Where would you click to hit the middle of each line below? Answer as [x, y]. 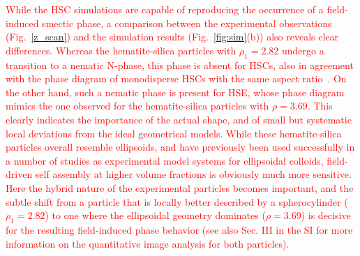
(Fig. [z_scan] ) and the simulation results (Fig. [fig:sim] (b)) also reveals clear [172, 37]
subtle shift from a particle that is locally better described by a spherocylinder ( [177, 201]
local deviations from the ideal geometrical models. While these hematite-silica [174, 133]
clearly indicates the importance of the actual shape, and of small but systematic [179, 119]
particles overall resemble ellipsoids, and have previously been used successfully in [180, 147]
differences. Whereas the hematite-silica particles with [121, 50]
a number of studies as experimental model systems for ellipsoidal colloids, [165, 160]
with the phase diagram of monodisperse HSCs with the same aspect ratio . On [176, 78]
